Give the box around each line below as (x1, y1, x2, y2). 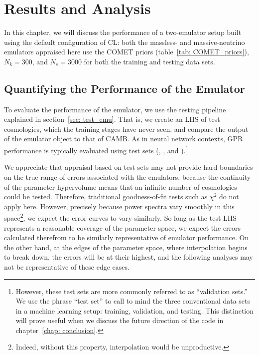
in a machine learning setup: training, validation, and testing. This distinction (15, 305, 254, 316)
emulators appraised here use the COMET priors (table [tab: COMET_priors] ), (4, 46, 249, 57)
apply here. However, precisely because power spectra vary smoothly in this (4, 201, 235, 211)
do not (219, 191, 239, 202)
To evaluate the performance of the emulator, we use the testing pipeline (4, 104, 226, 114)
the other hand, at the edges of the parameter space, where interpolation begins (4, 242, 248, 252)
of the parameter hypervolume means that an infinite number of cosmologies (4, 181, 237, 192)
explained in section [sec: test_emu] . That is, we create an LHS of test (4, 114, 220, 124)
